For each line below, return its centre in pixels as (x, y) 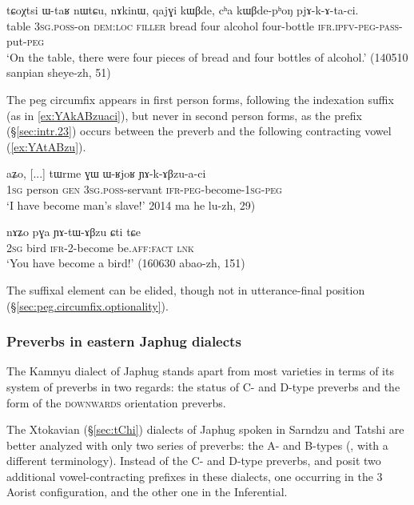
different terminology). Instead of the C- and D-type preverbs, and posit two (194, 461)
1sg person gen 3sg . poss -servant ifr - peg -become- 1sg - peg (144, 188)
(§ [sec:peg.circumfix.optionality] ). (88, 305)
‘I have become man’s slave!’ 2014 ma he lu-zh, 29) (131, 204)
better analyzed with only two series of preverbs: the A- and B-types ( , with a (197, 445)
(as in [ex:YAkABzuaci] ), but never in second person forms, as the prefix (184, 115)
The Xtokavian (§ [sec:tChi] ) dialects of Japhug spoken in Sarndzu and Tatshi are (205, 429)
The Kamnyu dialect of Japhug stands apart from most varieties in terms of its (200, 371)
